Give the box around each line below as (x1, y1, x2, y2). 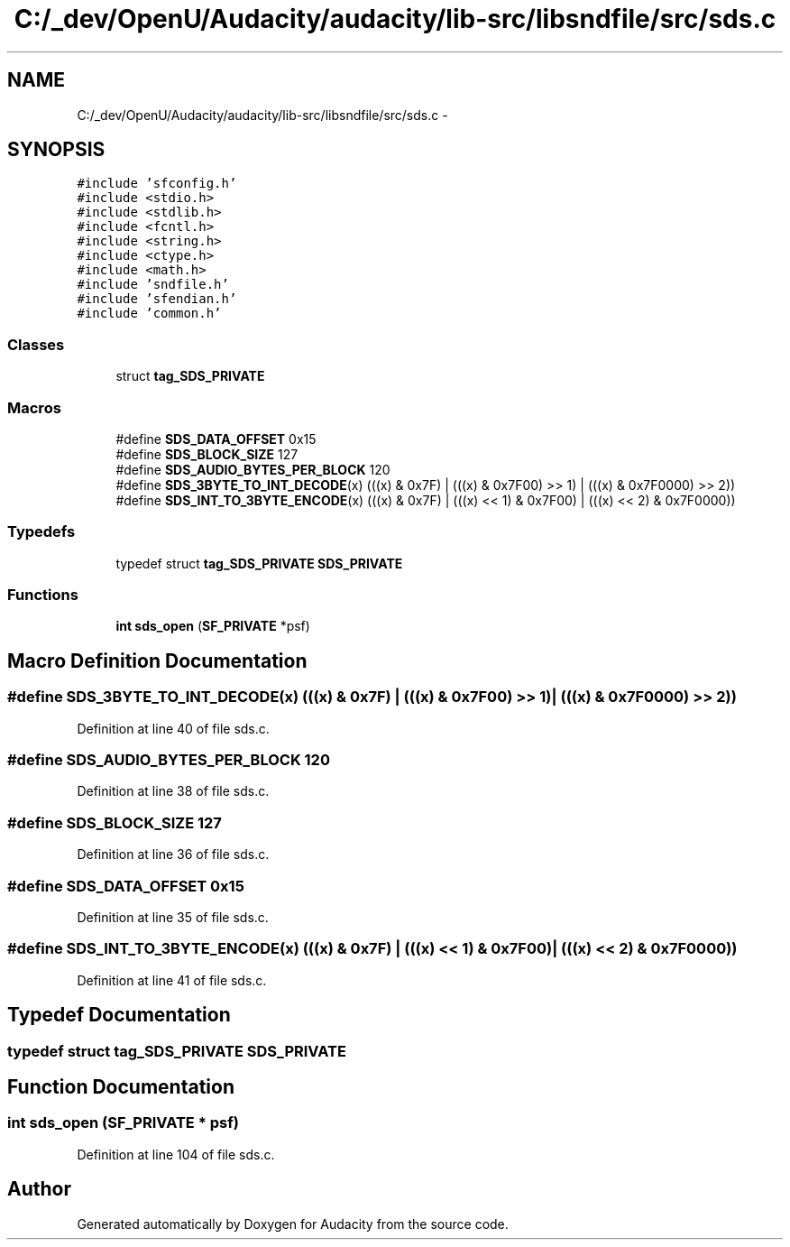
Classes (7, 335, 65, 354)
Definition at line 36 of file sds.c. (77, 846, 270, 863)
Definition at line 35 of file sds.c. (77, 909, 269, 925)
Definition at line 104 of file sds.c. (77, 1146, 275, 1162)
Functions (7, 586, 78, 605)
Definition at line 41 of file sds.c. (77, 972, 267, 988)
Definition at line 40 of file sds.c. (77, 720, 270, 736)
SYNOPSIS (7, 138, 106, 162)
